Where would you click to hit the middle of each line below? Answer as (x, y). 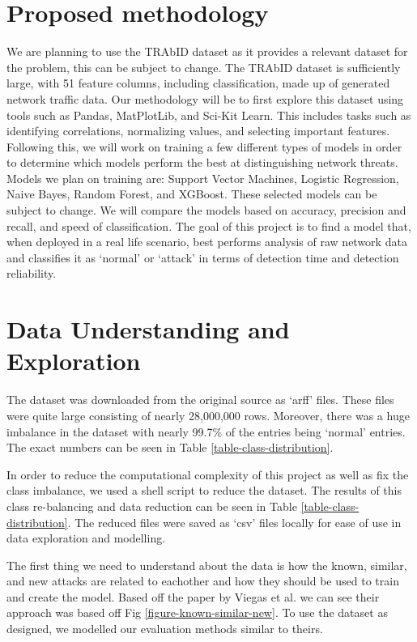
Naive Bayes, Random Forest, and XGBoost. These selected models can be (192, 194)
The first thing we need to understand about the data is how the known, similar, (207, 565)
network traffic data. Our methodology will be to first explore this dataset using (205, 98)
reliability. (32, 273)
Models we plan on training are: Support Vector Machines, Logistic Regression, (203, 178)
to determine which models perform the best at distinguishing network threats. (202, 162)
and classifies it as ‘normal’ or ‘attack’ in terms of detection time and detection (203, 257)
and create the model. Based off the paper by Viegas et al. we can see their (193, 596)
